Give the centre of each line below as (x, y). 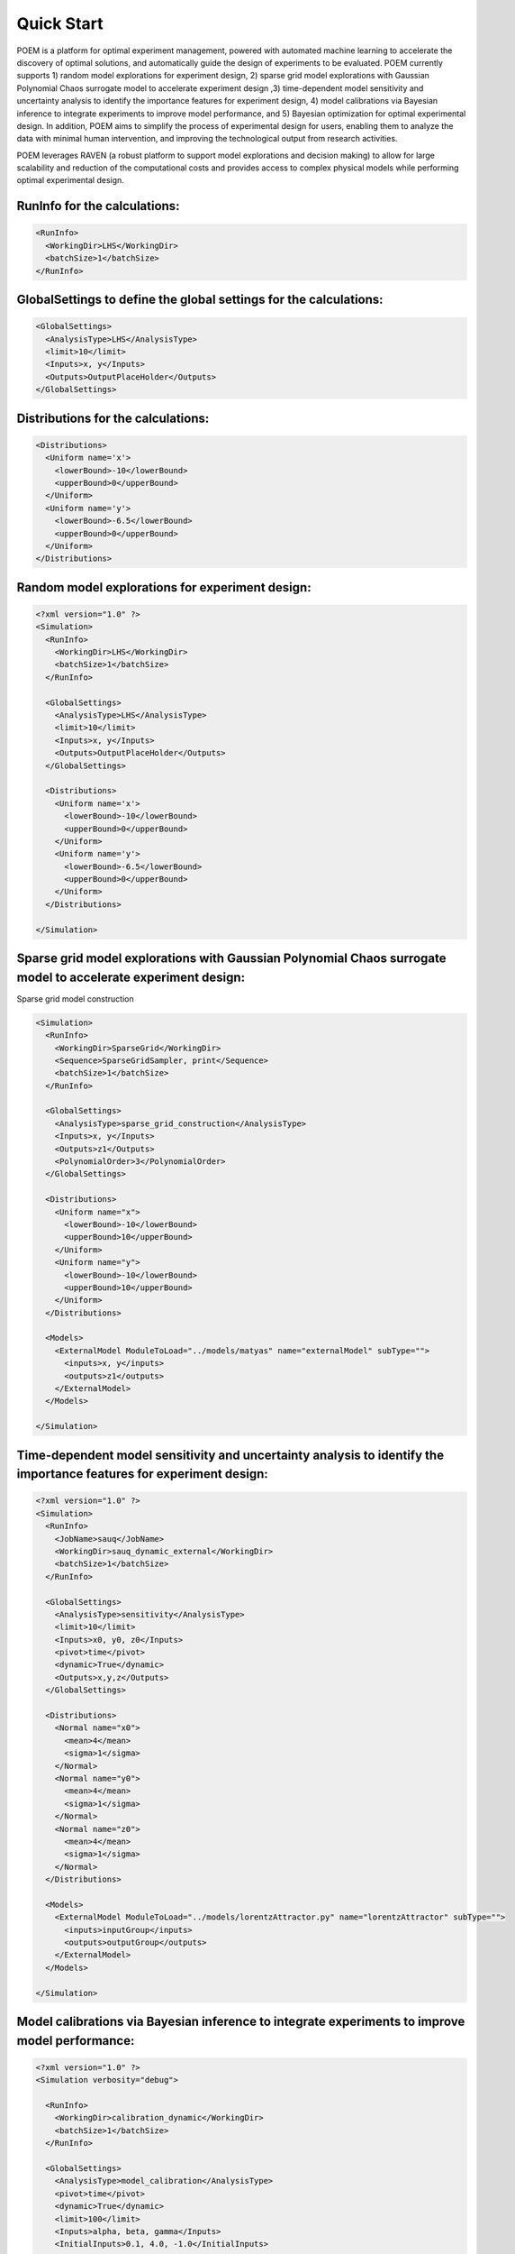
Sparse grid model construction (75, 999)
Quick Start (60, 23)
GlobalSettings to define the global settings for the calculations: (200, 300)
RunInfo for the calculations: (98, 206)
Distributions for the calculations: (113, 418)
